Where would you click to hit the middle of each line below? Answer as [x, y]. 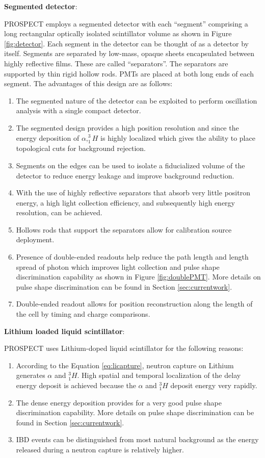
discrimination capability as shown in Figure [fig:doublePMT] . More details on [138, 277]
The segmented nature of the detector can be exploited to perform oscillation [137, 100]
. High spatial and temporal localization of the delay [159, 375]
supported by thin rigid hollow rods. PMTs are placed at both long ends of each [129, 73]
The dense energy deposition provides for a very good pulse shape [119, 402]
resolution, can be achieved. [59, 212]
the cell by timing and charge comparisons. [83, 314]
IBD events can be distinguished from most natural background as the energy [137, 439]
